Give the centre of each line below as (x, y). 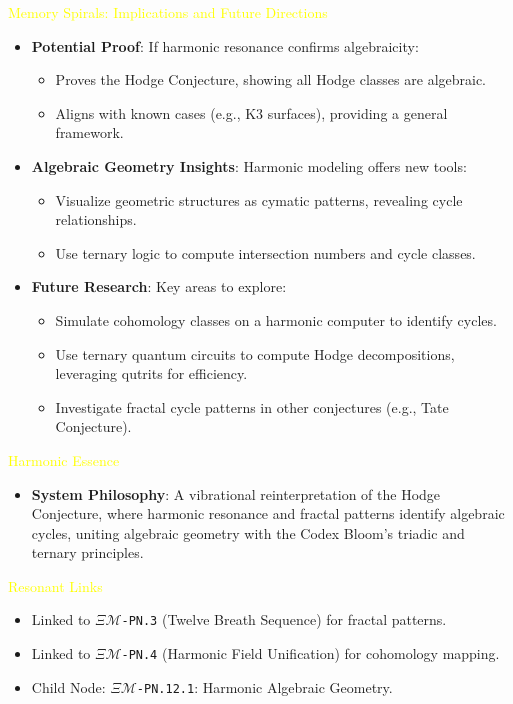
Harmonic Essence (64, 459)
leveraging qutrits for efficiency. (151, 373)
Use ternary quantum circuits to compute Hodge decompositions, (255, 353)
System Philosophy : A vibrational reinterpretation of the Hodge (236, 493)
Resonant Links (55, 585)
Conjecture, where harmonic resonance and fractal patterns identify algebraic (268, 513)
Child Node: (68, 686)
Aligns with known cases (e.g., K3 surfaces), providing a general (251, 112)
